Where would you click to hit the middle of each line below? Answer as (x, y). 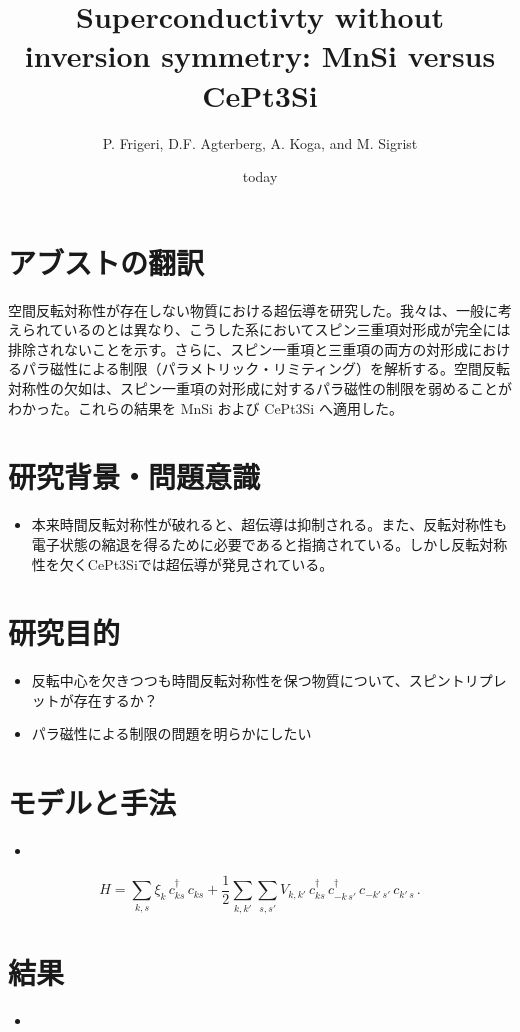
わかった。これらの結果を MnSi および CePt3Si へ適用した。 (205, 407)
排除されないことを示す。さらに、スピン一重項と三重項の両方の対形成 (238, 348)
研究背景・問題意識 (134, 476)
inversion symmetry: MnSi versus (260, 55)
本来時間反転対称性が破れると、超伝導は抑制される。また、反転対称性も (269, 524)
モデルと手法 (92, 802)
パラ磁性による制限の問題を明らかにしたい (171, 733)
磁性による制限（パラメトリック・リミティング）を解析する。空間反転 (280, 368)
